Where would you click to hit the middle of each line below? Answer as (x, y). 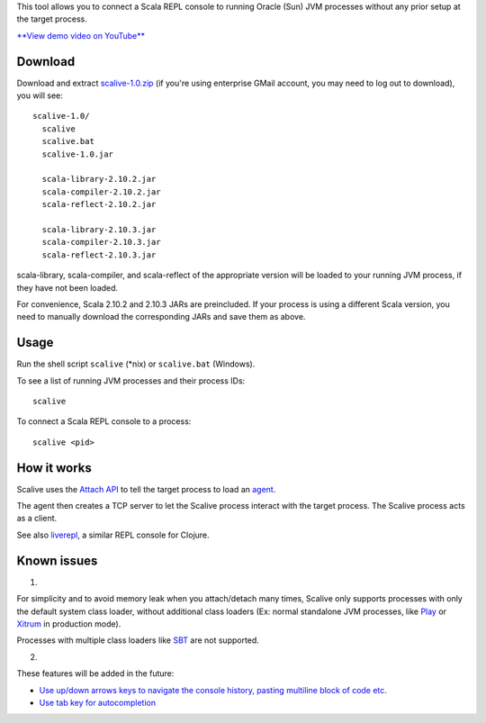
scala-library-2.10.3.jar (99, 229)
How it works (54, 468)
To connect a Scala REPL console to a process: (104, 421)
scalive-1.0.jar (78, 154)
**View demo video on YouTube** (81, 35)
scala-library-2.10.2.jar (99, 179)
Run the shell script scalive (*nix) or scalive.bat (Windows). (136, 364)
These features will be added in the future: (95, 673)
